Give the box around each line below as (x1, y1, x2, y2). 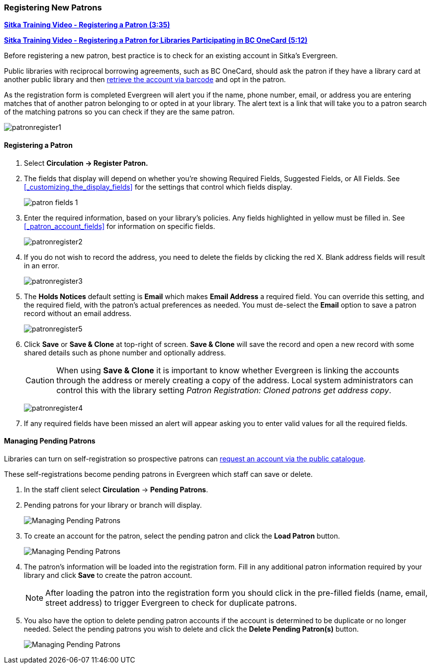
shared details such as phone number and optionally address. (24, 348, 226, 357)
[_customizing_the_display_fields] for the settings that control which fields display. (24, 182, 293, 191)
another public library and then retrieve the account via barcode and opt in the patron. (4, 75, 286, 84)
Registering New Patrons (4, 2, 102, 12)
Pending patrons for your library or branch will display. (24, 500, 202, 509)
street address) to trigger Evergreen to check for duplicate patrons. (45, 597, 297, 608)
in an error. (24, 261, 60, 270)
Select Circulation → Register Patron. (24, 158, 148, 167)
